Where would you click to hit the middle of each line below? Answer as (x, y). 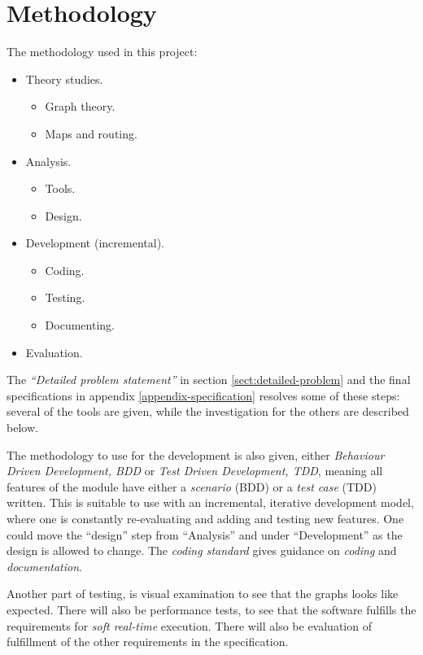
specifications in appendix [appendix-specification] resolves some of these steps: (203, 395)
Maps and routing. (91, 133)
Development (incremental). (95, 243)
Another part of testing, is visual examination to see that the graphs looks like (203, 594)
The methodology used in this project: (102, 52)
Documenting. (80, 325)
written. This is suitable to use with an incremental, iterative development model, (210, 502)
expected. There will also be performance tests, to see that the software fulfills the (211, 609)
